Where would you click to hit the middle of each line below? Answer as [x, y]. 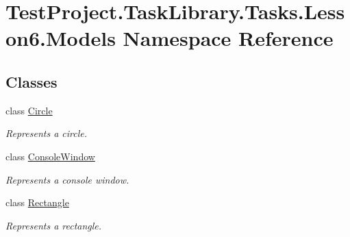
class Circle [29, 110]
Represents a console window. [67, 179]
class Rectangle [37, 202]
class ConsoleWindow [50, 156]
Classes [32, 81]
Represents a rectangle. [54, 225]
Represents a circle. [46, 133]
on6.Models [61, 38]
